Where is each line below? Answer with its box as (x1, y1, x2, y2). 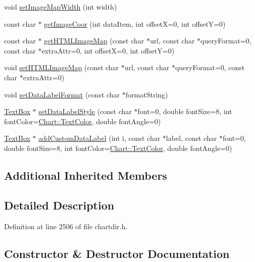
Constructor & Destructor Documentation (4, 245, 230, 261)
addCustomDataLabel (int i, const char (38, 133, 161, 143)
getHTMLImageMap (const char (44, 35, 144, 46)
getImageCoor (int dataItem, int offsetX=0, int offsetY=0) (44, 18, 226, 29)
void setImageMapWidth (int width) (4, 2, 117, 12)
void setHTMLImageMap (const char (4, 62, 119, 73)
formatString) (125, 89, 168, 99)
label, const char (166, 133, 217, 143)
